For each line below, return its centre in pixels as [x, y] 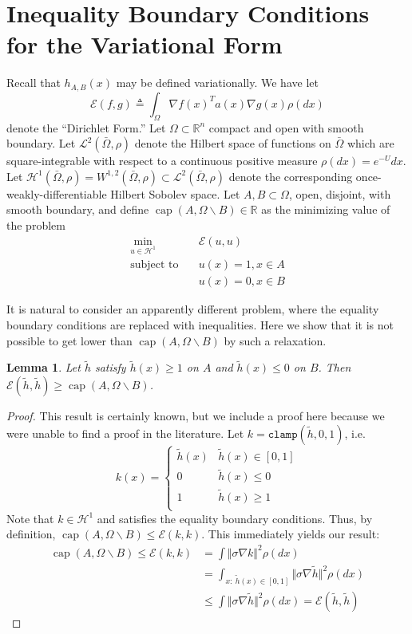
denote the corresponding [291, 176]
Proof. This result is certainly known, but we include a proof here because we [196, 415]
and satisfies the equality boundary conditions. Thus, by [235, 518]
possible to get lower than [69, 340]
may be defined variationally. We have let [217, 83]
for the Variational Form [145, 44]
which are [370, 143]
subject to [154, 265]
